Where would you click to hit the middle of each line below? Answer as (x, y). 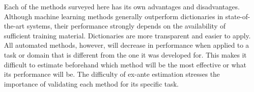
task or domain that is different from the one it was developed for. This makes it (126, 54)
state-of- (238, 16)
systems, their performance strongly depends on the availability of (126, 26)
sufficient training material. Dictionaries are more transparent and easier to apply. (127, 35)
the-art (14, 26)
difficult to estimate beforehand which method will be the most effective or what (125, 64)
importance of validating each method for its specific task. (91, 83)
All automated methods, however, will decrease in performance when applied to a (127, 45)
